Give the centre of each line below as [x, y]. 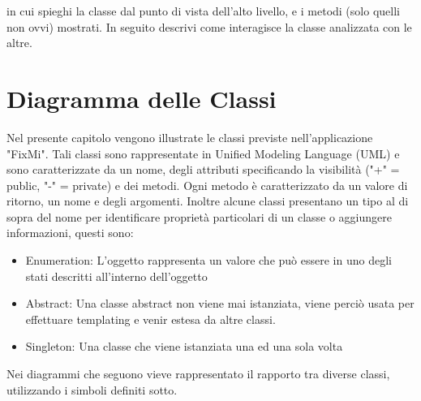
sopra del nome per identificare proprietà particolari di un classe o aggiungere [200, 216]
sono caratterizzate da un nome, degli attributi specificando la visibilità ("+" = [203, 169]
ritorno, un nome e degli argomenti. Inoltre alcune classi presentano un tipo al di [208, 201]
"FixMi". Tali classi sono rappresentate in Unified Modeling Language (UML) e [203, 153]
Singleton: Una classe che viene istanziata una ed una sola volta [184, 346]
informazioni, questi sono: [70, 233]
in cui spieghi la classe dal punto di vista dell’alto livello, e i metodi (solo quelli [203, 11]
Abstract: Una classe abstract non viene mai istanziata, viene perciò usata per [220, 303]
